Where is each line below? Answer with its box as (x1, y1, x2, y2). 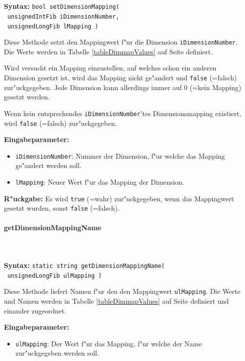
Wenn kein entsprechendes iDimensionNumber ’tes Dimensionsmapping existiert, (4, 108, 242, 118)
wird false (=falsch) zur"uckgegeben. (4, 118, 117, 128)
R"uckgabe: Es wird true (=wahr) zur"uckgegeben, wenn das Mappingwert (4, 193, 234, 203)
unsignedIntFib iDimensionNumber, (7, 13, 120, 20)
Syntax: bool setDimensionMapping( (4, 1, 120, 11)
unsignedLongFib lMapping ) (7, 23, 99, 30)
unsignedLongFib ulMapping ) (7, 272, 102, 279)
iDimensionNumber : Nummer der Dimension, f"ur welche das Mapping (15, 150, 225, 161)
